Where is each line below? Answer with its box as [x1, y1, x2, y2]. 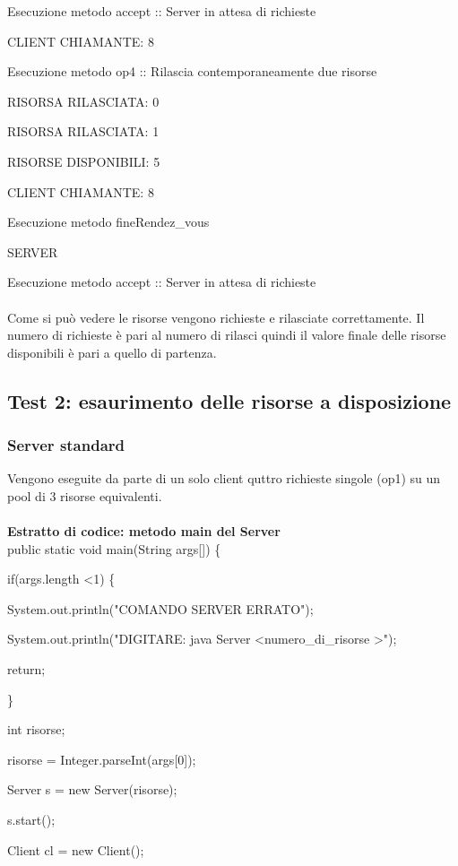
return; [7, 660, 46, 679]
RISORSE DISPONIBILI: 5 [7, 152, 160, 170]
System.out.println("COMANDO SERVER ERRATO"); [7, 599, 314, 618]
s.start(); [7, 810, 56, 829]
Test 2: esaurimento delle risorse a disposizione [7, 386, 452, 414]
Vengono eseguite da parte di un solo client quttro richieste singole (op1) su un [7, 469, 441, 488]
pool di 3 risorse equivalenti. [7, 486, 162, 505]
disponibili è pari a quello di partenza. [7, 342, 217, 361]
